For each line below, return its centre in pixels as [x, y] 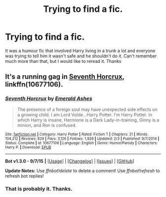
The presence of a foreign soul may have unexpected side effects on [87, 109]
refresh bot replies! [24, 176]
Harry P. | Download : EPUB [28, 147]
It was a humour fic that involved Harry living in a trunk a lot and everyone [80, 50]
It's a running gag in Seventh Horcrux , [65, 77]
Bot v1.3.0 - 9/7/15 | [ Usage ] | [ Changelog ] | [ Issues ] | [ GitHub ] [70, 161]
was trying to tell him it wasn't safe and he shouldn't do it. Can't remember [81, 56]
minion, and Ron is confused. [47, 125]
